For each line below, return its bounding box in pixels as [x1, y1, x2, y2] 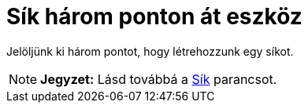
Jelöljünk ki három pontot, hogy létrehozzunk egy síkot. [6, 44, 294, 58]
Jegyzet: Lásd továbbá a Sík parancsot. [40, 71, 277, 87]
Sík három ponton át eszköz [6, 3, 302, 30]
